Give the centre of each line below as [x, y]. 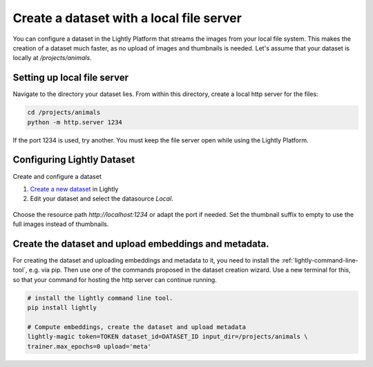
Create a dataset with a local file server [127, 18]
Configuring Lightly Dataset [74, 160]
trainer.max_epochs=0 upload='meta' [89, 346]
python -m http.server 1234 [75, 122]
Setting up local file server [71, 78]
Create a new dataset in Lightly [74, 189]
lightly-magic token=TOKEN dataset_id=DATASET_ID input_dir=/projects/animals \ [168, 337]
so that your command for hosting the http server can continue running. [115, 279]
